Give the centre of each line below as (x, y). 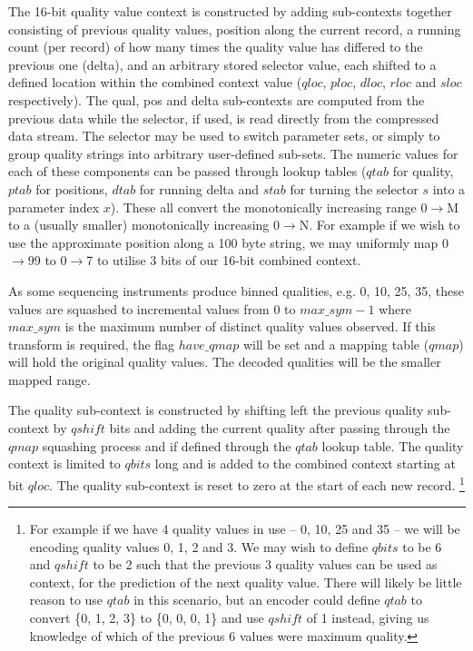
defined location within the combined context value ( (155, 82)
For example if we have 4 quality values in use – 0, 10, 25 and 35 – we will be (245, 529)
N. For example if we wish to (379, 225)
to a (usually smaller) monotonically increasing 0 (144, 225)
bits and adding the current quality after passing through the (280, 428)
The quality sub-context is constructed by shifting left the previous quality (216, 410)
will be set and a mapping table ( (336, 344)
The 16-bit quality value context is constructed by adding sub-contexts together (230, 11)
